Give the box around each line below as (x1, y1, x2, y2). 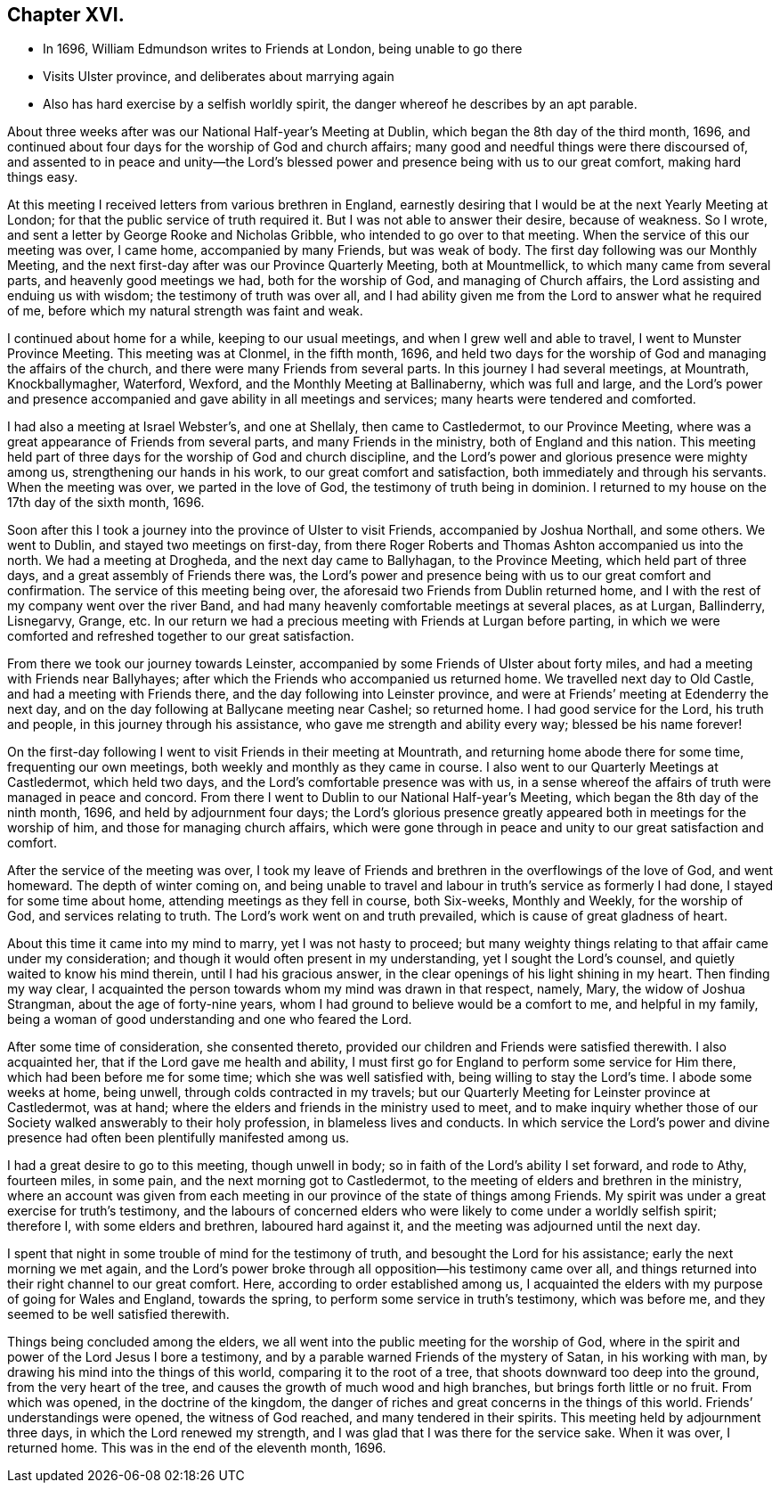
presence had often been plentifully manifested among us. (7, 1130, 350, 1146)
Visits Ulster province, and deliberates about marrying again (43, 69, 394, 85)
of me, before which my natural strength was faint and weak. (7, 303, 363, 319)
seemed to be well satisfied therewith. (7, 1306, 230, 1322)
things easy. (7, 169, 78, 185)
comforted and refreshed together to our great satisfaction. (7, 628, 354, 644)
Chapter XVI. (7, 4, 125, 26)
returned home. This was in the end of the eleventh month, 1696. (7, 1440, 386, 1456)
